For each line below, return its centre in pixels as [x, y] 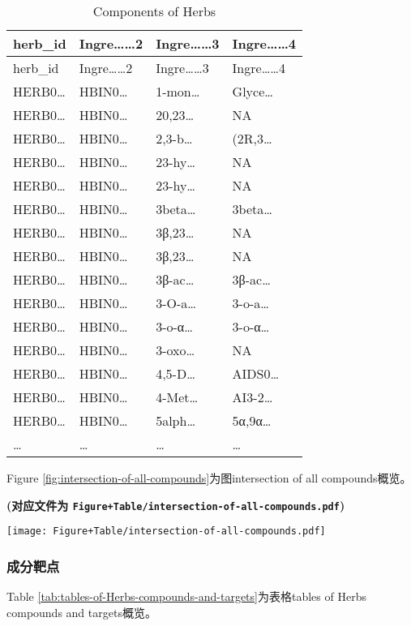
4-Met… [177, 397]
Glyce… [253, 91]
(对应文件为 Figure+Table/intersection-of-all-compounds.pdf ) [176, 505]
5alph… [176, 420]
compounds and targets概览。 [81, 612]
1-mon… [178, 91]
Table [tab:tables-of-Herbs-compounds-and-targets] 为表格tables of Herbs [186, 596]
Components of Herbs [154, 11]
